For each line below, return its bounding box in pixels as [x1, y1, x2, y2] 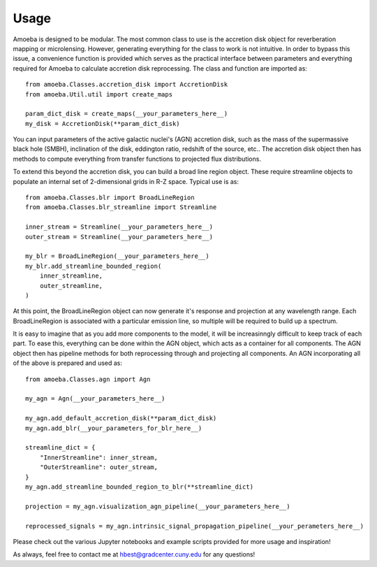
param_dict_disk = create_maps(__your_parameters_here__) [25, 110, 228, 118]
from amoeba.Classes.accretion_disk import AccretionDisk [25, 80, 228, 89]
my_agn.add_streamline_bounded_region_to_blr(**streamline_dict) [25, 482, 254, 491]
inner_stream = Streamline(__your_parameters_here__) [25, 223, 213, 231]
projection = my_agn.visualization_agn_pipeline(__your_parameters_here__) [25, 502, 290, 510]
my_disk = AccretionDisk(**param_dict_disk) [25, 120, 181, 127]
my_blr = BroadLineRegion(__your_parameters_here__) [25, 252, 209, 260]
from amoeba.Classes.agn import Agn [25, 375, 151, 383]
